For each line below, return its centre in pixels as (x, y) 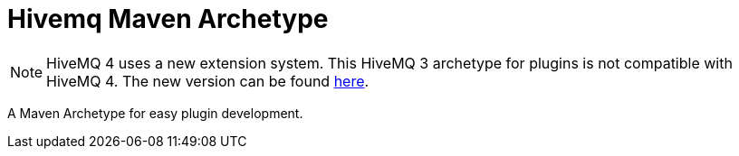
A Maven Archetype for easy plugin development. (155, 113)
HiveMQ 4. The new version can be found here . (208, 81)
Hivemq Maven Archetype (168, 19)
